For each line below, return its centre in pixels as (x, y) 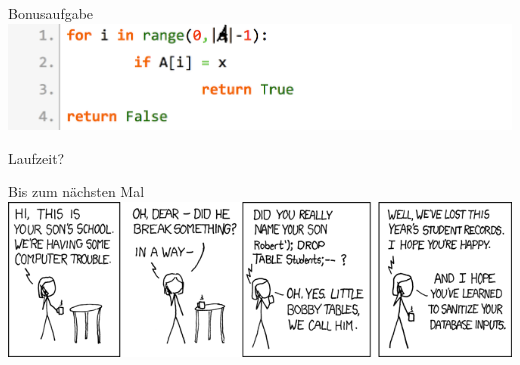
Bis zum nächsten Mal (76, 191)
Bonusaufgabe (51, 13)
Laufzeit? (36, 157)
